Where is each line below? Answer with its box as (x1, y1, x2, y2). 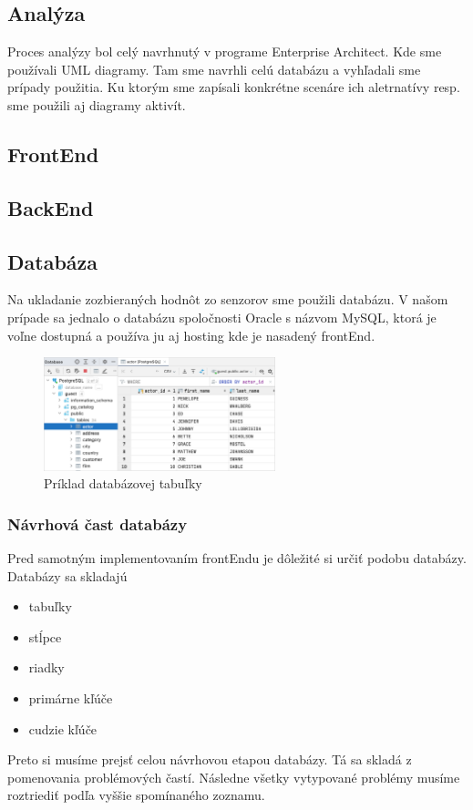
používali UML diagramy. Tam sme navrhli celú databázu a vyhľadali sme (7, 59, 421, 78)
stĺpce (28, 627, 62, 646)
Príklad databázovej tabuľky (44, 474, 202, 493)
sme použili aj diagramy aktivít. (7, 95, 186, 114)
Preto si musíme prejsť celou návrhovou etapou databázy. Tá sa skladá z (7, 750, 412, 769)
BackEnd (7, 193, 94, 221)
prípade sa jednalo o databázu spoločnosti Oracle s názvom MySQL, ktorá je (7, 307, 437, 326)
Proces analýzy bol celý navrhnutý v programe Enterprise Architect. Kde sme (7, 42, 442, 61)
